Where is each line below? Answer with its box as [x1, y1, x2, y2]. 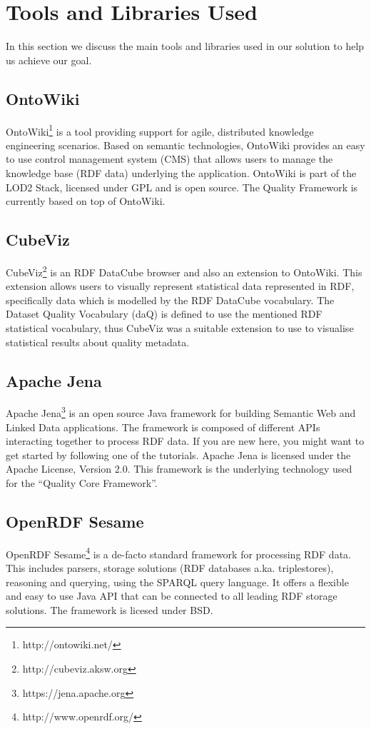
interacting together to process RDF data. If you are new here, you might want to [6, 433, 365, 448]
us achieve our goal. [6, 52, 92, 67]
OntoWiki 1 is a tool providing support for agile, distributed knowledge [6, 121, 314, 139]
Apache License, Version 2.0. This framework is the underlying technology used [6, 461, 352, 476]
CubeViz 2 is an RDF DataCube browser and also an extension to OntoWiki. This [6, 262, 362, 279]
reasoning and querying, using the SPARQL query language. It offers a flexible [6, 574, 349, 589]
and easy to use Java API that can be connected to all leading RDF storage [6, 588, 337, 603]
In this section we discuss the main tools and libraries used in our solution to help [6, 39, 365, 54]
